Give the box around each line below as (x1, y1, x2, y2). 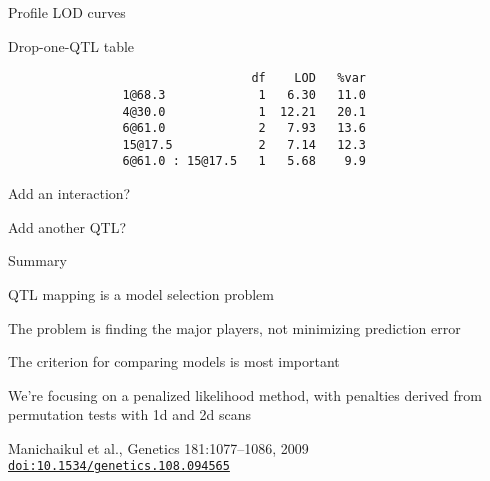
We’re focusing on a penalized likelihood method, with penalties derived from (8, 384, 482, 405)
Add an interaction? (8, 183, 131, 204)
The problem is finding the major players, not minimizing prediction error (8, 317, 461, 338)
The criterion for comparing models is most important (8, 351, 340, 372)
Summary (8, 250, 67, 271)
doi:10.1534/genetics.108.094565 (8, 459, 230, 474)
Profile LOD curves (8, 2, 126, 22)
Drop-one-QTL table (8, 35, 135, 56)
